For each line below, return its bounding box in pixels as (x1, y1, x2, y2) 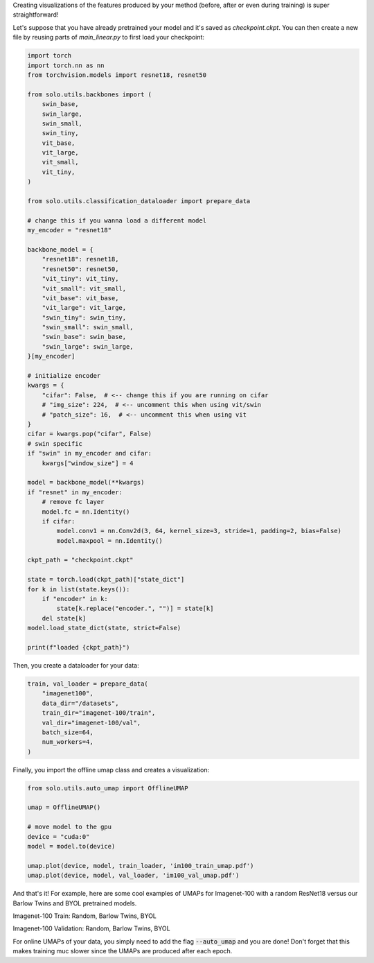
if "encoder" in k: (42, 595, 109, 603)
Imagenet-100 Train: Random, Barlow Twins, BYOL (12, 912, 157, 920)
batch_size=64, (42, 728, 93, 736)
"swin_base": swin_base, (42, 333, 127, 341)
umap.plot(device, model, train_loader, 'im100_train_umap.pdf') (27, 862, 254, 869)
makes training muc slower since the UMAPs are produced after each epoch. (12, 947, 233, 955)
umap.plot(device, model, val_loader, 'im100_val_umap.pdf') (27, 871, 240, 880)
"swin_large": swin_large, (42, 342, 134, 350)
